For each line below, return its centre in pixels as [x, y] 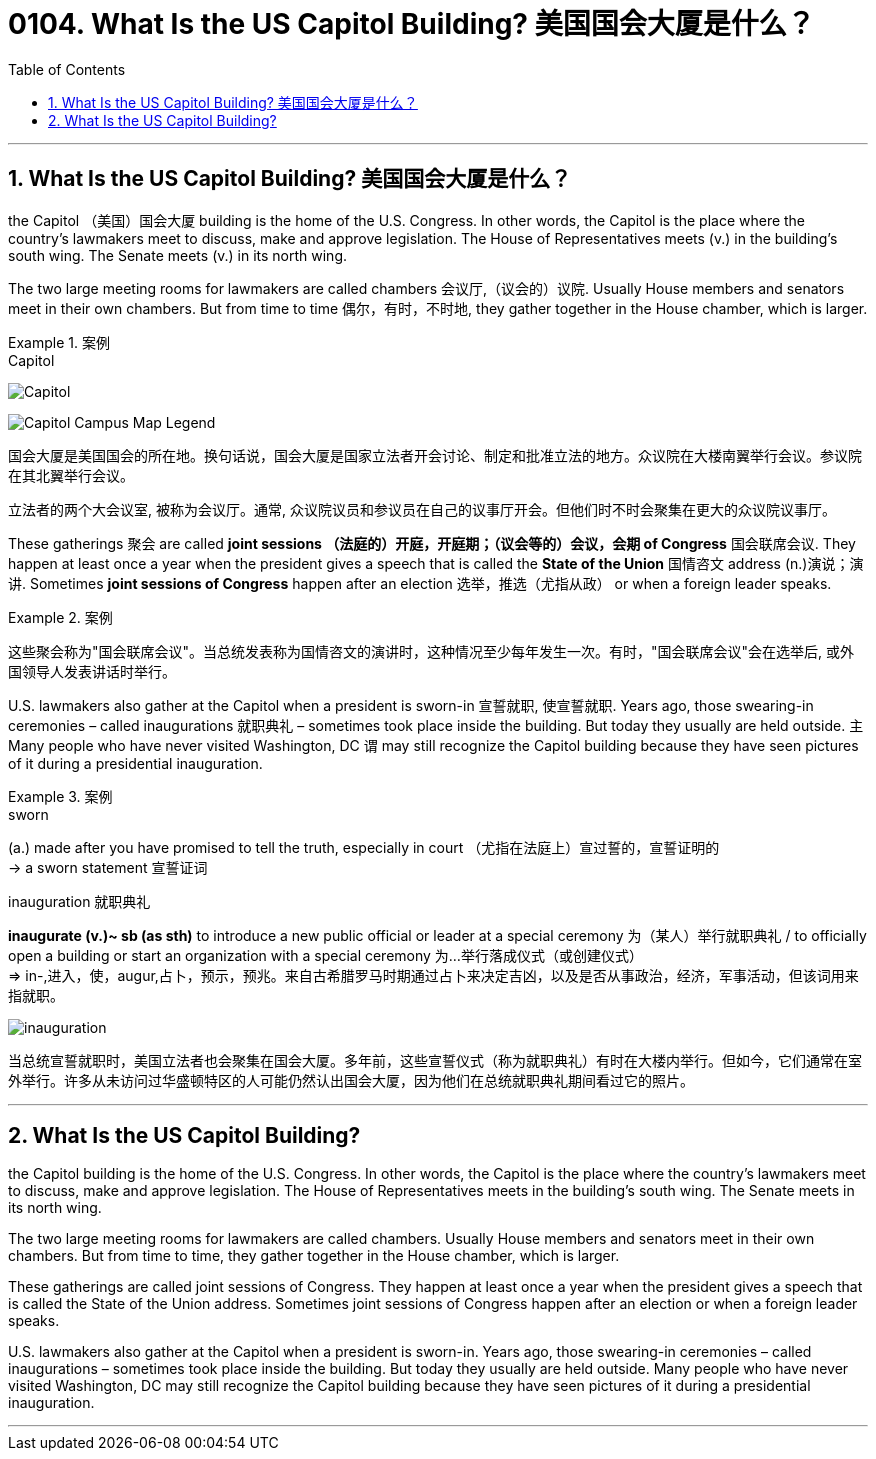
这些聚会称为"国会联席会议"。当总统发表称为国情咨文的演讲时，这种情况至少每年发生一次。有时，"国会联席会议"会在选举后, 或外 [431, 651]
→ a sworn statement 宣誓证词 [108, 867]
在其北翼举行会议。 [71, 475]
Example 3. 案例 [60, 796]
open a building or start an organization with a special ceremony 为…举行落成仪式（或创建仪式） [325, 955]
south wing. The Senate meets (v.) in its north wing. [178, 255]
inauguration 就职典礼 [79, 901]
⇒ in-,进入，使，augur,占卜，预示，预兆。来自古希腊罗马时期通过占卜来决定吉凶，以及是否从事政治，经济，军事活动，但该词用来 [433, 975]
